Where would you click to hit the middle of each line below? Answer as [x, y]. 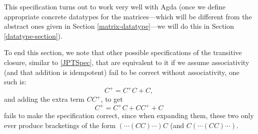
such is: [15, 82]
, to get [112, 99]
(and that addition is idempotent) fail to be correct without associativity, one [122, 72]
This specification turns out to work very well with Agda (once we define [115, 6]
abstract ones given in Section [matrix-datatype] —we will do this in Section [119, 26]
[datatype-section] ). [33, 35]
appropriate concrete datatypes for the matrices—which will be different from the [128, 16]
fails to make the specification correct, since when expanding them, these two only [129, 115]
